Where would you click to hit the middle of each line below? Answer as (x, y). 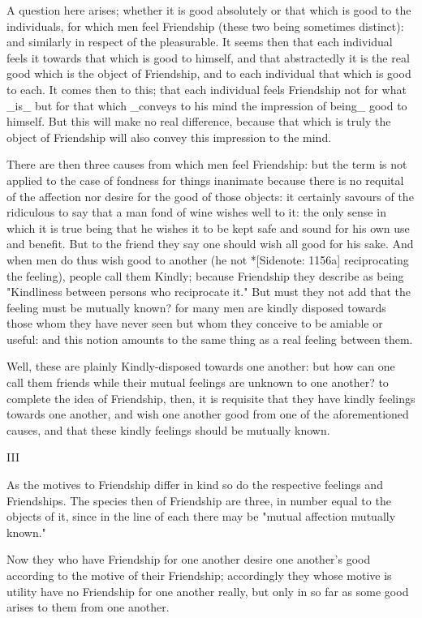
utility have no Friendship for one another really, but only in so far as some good (208, 591)
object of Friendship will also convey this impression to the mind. (169, 137)
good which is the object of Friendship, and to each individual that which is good (209, 73)
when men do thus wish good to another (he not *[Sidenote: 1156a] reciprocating (208, 259)
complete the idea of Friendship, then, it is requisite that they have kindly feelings (211, 398)
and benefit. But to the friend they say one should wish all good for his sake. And (210, 244)
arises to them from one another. (88, 607)
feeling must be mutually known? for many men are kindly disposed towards (196, 307)
